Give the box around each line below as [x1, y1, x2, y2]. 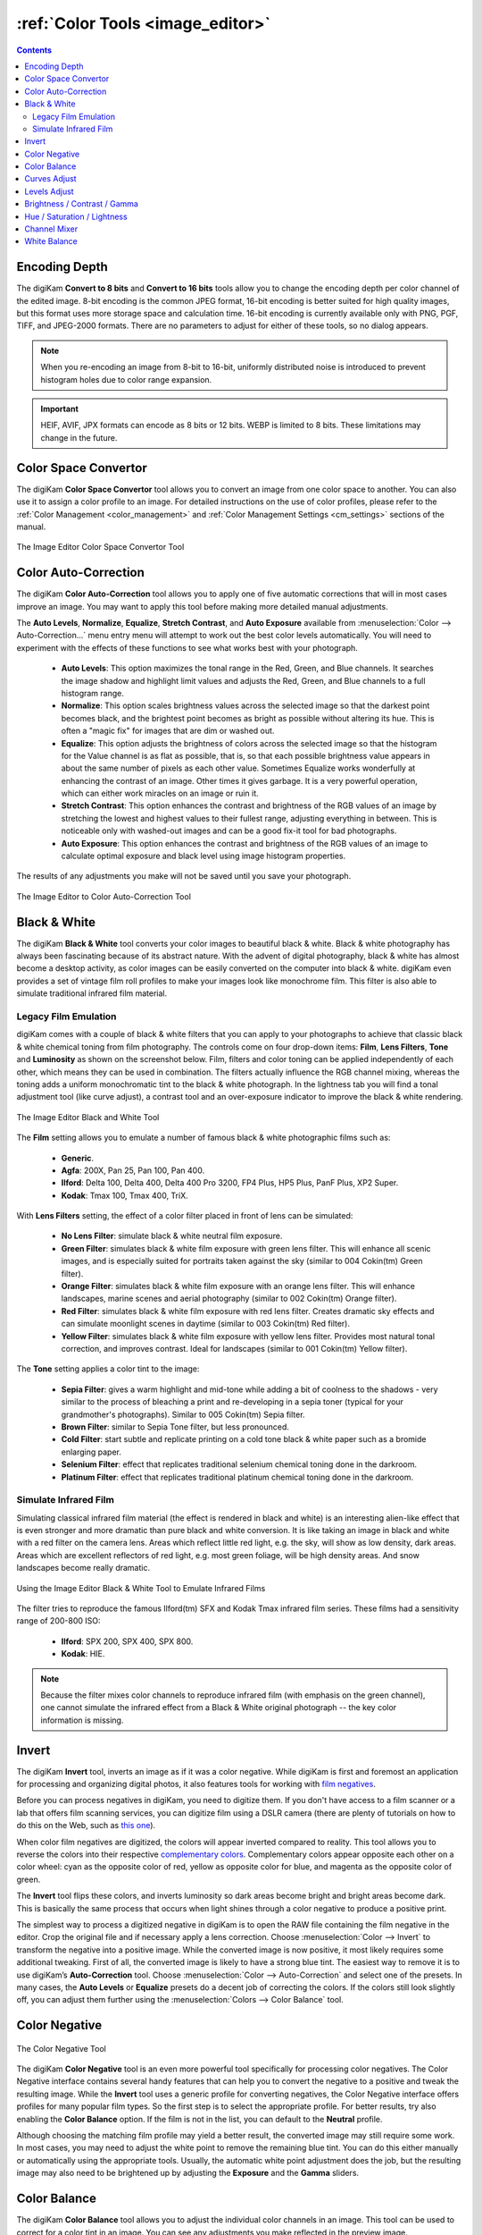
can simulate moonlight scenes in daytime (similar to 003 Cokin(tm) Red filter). [61, 1319, 351, 1329]
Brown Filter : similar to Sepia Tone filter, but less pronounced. [61, 1421, 290, 1432]
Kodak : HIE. [61, 1649, 105, 1659]
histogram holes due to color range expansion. [40, 374, 212, 384]
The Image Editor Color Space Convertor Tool [16, 542, 185, 552]
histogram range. [61, 687, 124, 698]
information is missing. [40, 1715, 124, 1725]
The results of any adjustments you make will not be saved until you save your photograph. [16, 871, 352, 881]
